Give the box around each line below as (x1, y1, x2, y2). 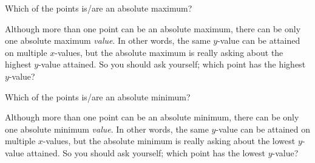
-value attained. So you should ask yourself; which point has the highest (38, 58, 306, 71)
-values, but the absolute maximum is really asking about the (55, 46, 283, 58)
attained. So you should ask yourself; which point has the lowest (27, 146, 265, 159)
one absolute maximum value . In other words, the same (5, 34, 211, 47)
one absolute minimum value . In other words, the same (5, 122, 209, 135)
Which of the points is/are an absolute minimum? (5, 90, 191, 103)
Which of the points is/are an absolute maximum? (5, 2, 192, 14)
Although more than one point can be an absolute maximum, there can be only (5, 22, 301, 35)
